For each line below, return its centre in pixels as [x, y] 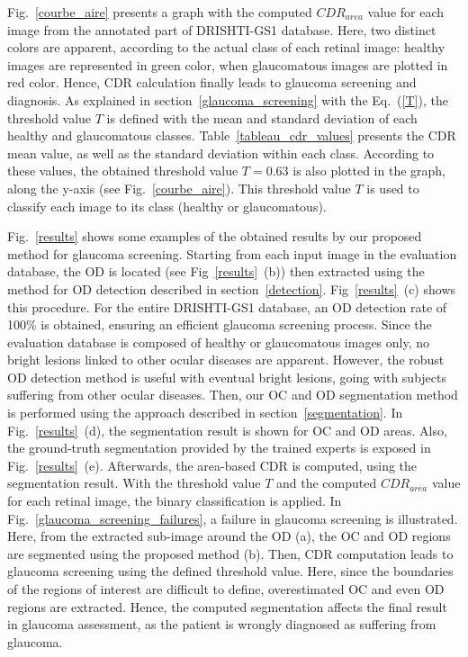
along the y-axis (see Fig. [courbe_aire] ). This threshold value [179, 188]
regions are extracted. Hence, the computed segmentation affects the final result [227, 606]
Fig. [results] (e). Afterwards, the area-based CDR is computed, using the [212, 465]
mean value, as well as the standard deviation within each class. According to [221, 153]
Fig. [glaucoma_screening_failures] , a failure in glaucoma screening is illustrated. [233, 518]
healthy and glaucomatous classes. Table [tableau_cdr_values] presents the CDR [232, 135]
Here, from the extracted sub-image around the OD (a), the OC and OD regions [229, 536]
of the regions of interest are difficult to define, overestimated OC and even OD [226, 589]
